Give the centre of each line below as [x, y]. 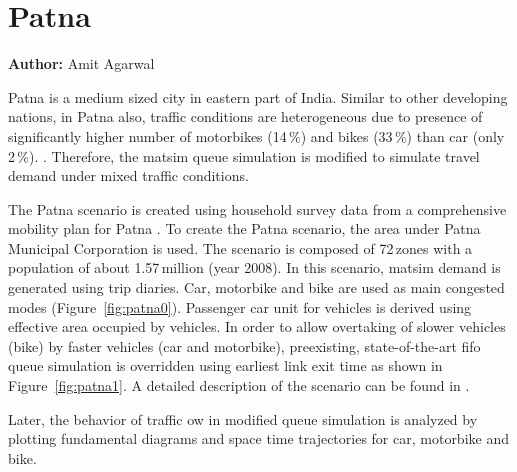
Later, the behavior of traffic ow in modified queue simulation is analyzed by [243, 418]
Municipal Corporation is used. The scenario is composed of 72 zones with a [240, 247]
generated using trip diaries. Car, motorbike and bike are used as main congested [256, 287]
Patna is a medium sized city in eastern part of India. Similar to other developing [258, 96]
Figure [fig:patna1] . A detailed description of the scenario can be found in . [239, 385]
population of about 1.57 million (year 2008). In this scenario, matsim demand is [254, 267]
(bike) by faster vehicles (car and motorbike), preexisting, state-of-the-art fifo [244, 345]
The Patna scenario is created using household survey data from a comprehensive [257, 208]
